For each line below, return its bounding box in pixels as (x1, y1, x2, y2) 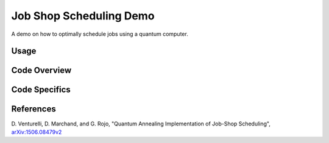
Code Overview (11, 65, 72, 76)
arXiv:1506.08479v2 (11, 128, 62, 136)
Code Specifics (11, 85, 71, 95)
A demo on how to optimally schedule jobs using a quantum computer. (11, 30, 188, 38)
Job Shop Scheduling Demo (11, 9, 155, 22)
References (11, 104, 56, 115)
